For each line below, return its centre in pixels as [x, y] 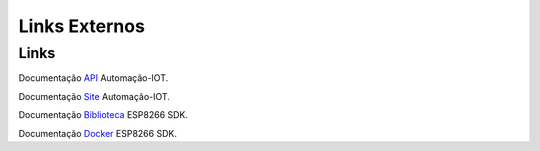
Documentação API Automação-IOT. [93, 78]
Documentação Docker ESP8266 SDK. [97, 133]
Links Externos [81, 26]
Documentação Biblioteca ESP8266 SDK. [103, 115]
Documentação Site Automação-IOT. [94, 96]
